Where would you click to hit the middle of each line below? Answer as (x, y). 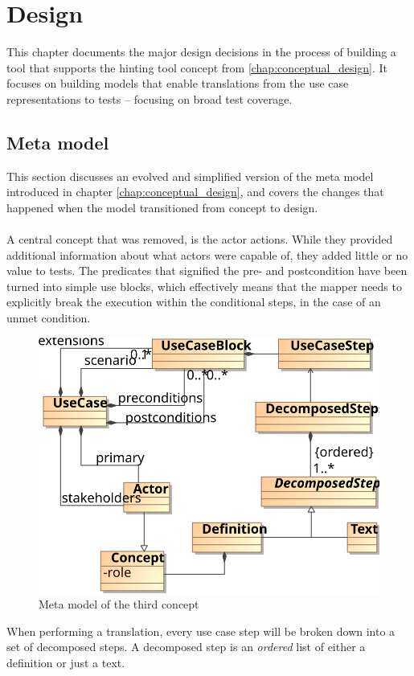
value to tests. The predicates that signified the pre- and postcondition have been (207, 270)
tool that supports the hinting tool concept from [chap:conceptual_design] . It (197, 67)
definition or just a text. (66, 663)
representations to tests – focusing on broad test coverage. (150, 98)
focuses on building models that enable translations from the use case (178, 83)
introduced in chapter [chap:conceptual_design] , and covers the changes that (195, 192)
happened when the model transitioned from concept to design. (162, 207)
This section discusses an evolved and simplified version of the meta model (190, 176)
